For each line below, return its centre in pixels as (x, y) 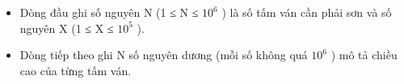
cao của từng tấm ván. (76, 70)
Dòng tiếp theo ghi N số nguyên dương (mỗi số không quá (164, 55)
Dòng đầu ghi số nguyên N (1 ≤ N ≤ (109, 12)
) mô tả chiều (364, 55)
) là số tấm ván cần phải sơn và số (307, 12)
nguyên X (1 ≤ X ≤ (67, 28)
